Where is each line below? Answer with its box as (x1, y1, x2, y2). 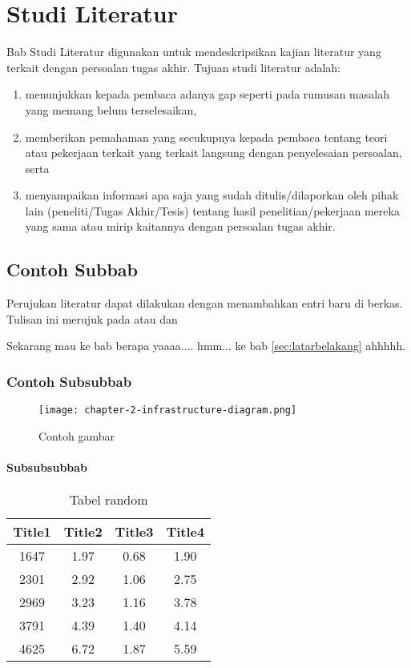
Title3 (115, 522, 154, 541)
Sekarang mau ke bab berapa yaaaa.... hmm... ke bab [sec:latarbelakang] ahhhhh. (6, 337, 406, 354)
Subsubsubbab (6, 459, 88, 476)
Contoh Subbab (6, 257, 139, 282)
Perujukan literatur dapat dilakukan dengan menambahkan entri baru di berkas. (6, 295, 403, 312)
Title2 (63, 522, 103, 541)
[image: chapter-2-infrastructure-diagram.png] (38, 404, 297, 416)
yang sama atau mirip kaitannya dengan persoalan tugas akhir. (25, 218, 336, 235)
